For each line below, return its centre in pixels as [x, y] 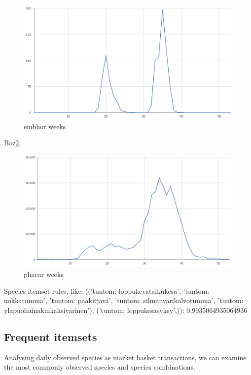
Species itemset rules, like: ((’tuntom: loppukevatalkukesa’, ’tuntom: [107, 290]
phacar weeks [44, 274]
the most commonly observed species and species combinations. [100, 367]
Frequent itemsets [51, 336]
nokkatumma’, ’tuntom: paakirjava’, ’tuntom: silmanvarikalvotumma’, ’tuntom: [124, 300]
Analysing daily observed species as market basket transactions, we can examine [125, 357]
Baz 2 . [13, 143]
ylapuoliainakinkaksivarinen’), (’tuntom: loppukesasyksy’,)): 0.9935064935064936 [126, 310]
